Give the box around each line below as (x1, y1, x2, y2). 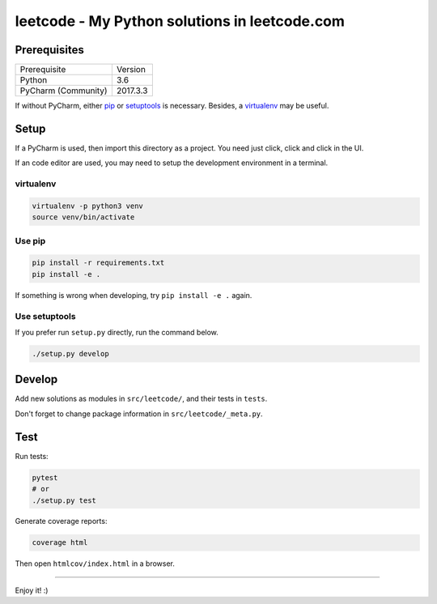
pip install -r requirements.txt (32, 258, 165, 267)
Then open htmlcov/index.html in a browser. (15, 559, 176, 568)
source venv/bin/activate (32, 213, 135, 222)
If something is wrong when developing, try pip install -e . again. (15, 290, 252, 300)
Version (116, 64, 146, 75)
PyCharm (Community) (19, 85, 108, 96)
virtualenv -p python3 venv (32, 201, 143, 211)
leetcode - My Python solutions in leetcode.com (15, 12, 346, 30)
